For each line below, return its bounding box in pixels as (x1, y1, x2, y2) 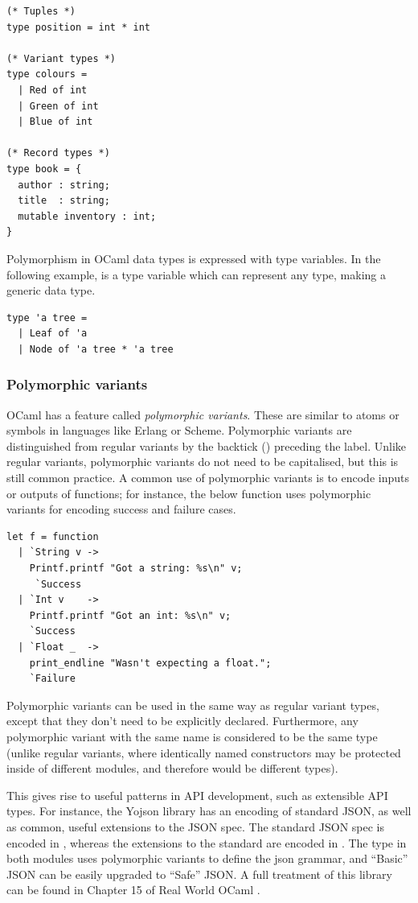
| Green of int (18, 100, 99, 112)
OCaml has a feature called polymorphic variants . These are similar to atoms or (6, 406, 400, 423)
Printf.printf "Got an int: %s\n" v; (29, 609, 232, 621)
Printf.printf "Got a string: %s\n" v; (29, 563, 243, 575)
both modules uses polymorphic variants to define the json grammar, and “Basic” (6, 850, 408, 867)
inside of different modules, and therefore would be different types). (6, 760, 338, 777)
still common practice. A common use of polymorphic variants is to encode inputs (6, 469, 409, 486)
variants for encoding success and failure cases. (6, 501, 236, 517)
